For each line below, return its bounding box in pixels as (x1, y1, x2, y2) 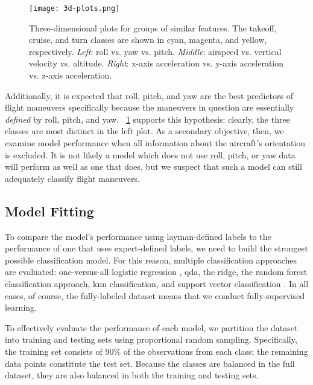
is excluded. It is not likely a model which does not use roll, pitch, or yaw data (5, 148, 296, 161)
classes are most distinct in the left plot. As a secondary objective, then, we (5, 125, 284, 137)
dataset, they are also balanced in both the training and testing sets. (5, 369, 259, 381)
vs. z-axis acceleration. (29, 69, 112, 82)
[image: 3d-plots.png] (29, 4, 120, 13)
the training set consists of (5, 345, 103, 357)
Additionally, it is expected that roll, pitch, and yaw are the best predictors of (5, 89, 293, 102)
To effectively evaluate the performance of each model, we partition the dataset (5, 321, 298, 334)
